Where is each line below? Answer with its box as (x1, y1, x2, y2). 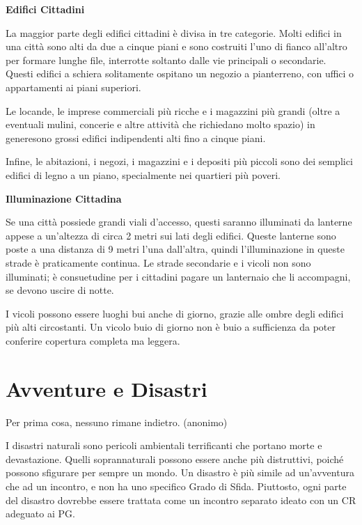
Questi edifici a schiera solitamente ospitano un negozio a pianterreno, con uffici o (6, 66, 354, 81)
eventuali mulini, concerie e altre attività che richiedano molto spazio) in (6, 117, 315, 132)
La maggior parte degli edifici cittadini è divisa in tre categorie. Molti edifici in (6, 25, 342, 40)
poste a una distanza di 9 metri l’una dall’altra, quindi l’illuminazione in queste (6, 242, 345, 256)
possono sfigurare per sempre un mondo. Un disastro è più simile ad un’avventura (6, 465, 354, 480)
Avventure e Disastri (6, 374, 207, 402)
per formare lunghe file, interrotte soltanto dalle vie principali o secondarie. (6, 52, 326, 67)
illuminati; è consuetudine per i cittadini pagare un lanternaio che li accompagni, (6, 269, 351, 283)
